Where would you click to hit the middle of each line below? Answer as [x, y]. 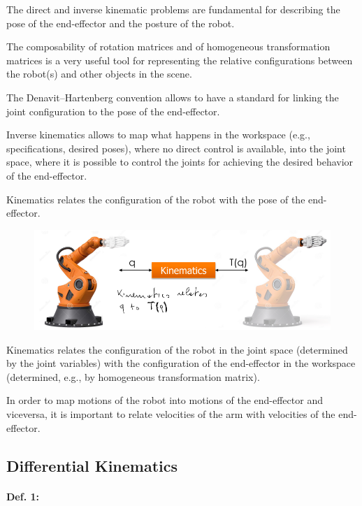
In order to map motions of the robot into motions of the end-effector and [165, 400]
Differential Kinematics [92, 465]
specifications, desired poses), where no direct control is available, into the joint [176, 148]
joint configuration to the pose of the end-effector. [113, 111]
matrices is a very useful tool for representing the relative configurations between [180, 60]
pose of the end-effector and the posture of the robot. [121, 23]
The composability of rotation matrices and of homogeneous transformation [168, 46]
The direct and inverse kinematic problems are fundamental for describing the [173, 9]
